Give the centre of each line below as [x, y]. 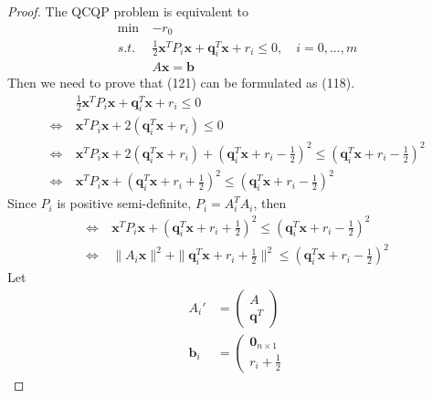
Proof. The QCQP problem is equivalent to [128, 11]
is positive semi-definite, [124, 203]
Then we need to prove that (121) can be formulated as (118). [181, 83]
